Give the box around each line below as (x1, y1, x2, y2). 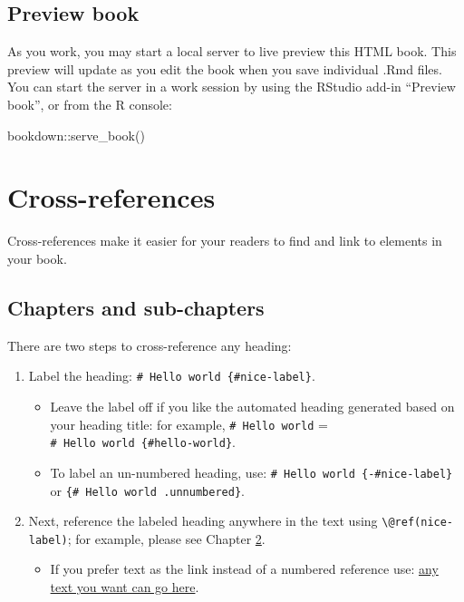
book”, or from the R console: (7, 94, 172, 113)
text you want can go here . (50, 578, 199, 597)
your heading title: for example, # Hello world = (50, 414, 328, 433)
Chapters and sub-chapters (7, 293, 265, 321)
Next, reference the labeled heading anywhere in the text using (28, 511, 378, 530)
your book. (7, 248, 67, 267)
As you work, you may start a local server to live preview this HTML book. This (7, 42, 457, 61)
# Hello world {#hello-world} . (50, 432, 236, 451)
